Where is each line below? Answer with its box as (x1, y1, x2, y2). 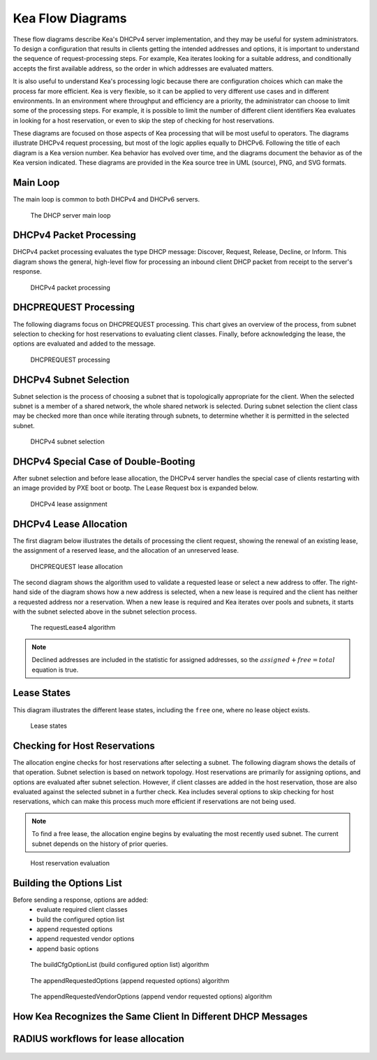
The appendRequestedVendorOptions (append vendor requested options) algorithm (30, 992, 272, 1001)
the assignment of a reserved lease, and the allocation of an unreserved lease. (13, 546, 239, 555)
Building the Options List (13, 877, 122, 889)
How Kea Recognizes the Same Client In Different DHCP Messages (13, 1010, 308, 1022)
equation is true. (31, 665, 79, 674)
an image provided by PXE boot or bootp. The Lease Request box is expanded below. (13, 483, 258, 493)
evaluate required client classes (36, 905, 128, 914)
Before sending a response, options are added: (13, 896, 149, 904)
